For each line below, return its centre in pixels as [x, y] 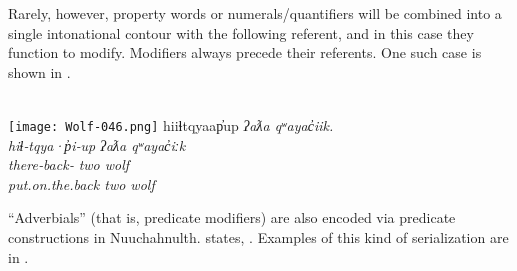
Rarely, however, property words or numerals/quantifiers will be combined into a [255, 13]
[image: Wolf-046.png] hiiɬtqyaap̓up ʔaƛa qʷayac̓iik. [171, 124]
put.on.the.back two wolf [81, 183]
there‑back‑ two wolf [69, 164]
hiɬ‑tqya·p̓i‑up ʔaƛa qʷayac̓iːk [97, 144]
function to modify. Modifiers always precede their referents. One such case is [245, 52]
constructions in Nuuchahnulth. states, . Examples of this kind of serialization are [258, 237]
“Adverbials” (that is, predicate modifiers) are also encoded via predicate [232, 217]
